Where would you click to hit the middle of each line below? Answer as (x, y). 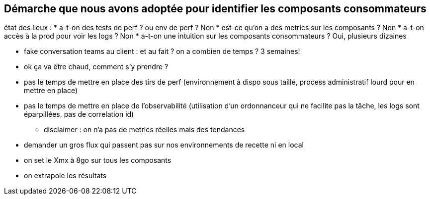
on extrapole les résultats (65, 176)
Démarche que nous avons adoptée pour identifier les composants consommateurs (215, 9)
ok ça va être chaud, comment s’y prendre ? (96, 67)
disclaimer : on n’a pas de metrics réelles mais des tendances (144, 130)
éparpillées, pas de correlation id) (79, 114)
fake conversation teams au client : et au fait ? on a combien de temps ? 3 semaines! (162, 51)
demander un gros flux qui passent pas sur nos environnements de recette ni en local (164, 145)
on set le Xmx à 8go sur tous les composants (98, 160)
